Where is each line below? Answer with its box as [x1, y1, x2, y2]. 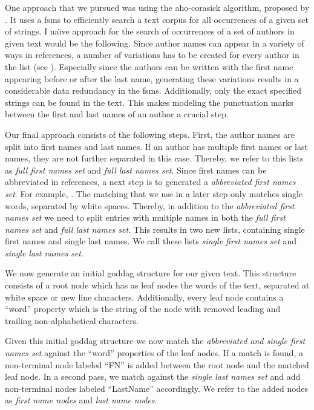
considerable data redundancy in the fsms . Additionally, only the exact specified [5, 84, 302, 97]
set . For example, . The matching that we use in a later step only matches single [5, 187, 303, 200]
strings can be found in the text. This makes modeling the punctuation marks [5, 96, 293, 108]
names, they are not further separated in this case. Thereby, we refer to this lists [5, 152, 304, 164]
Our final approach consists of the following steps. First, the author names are [5, 128, 295, 140]
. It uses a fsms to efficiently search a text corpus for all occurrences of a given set [5, 13, 309, 25]
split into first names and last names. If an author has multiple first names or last [5, 140, 308, 152]
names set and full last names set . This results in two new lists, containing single [5, 223, 305, 235]
